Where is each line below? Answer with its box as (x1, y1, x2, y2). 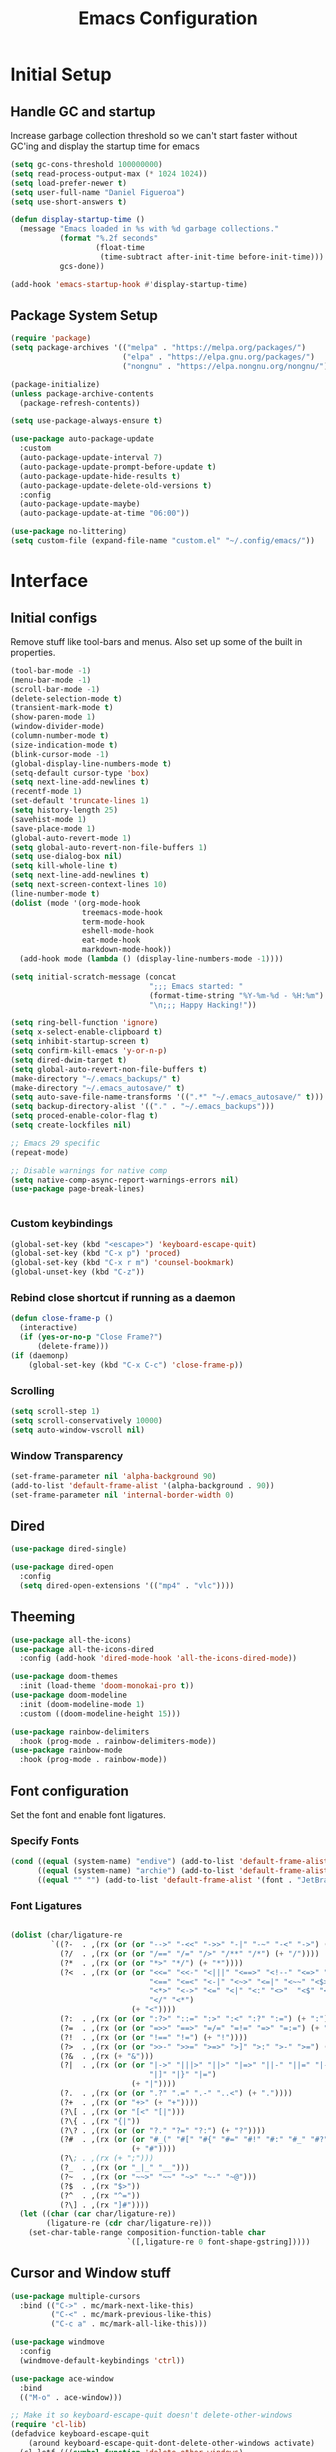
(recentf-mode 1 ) (10, 787, 83, 797)
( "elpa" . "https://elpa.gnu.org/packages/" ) (121, 352, 315, 362)
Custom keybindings (10, 1217, 113, 1231)
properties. (10, 646, 56, 658)
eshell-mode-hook (81, 926, 155, 936)
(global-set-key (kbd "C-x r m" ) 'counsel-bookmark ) (10, 1258, 235, 1268)
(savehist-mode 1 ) (10, 814, 87, 824)
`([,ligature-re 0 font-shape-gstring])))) (126, 2237, 311, 2247)
